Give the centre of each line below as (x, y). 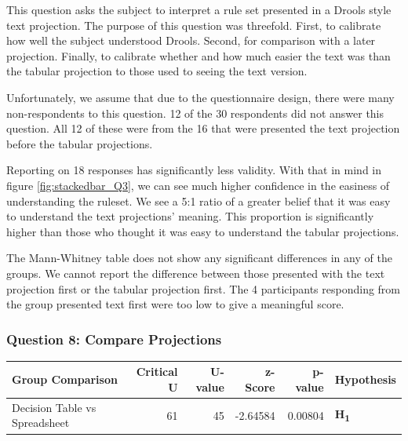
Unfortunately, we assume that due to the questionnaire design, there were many (200, 97)
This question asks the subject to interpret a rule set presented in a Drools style (199, 9)
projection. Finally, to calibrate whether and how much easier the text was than (199, 55)
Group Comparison (65, 379)
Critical (157, 372)
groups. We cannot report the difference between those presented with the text (196, 273)
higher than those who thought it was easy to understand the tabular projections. (203, 231)
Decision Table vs (54, 407)
